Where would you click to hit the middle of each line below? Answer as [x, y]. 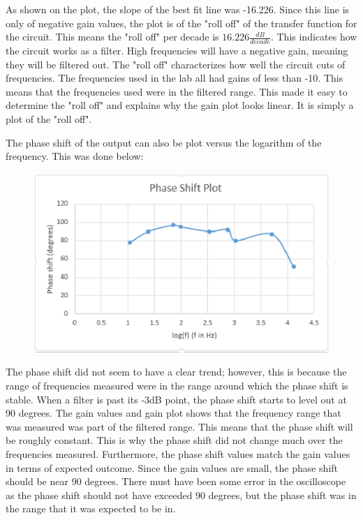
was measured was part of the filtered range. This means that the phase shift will [179, 426]
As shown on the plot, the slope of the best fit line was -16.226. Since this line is [178, 9]
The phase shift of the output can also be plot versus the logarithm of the [164, 142]
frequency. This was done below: [75, 156]
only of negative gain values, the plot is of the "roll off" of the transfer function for [181, 23]
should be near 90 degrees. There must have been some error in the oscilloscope [176, 481]
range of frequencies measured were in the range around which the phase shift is [177, 385]
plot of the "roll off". [49, 118]
